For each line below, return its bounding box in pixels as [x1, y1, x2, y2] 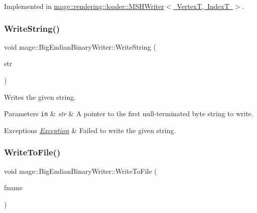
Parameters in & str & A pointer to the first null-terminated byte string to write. [4, 108, 254, 119]
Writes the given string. [4, 91, 76, 102]
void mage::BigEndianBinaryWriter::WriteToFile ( [4, 165, 157, 176]
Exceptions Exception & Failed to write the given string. [4, 125, 176, 135]
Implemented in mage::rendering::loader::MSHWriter [4, 1, 164, 11]
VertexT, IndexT [177, 1, 230, 11]
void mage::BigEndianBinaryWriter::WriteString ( [4, 41, 156, 52]
